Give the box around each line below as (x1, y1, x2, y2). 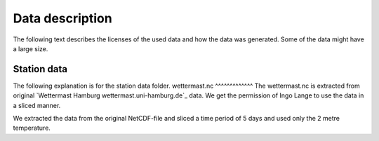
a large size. (13, 44, 48, 53)
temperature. (13, 123, 51, 133)
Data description (13, 11, 112, 26)
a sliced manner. (13, 101, 61, 109)
